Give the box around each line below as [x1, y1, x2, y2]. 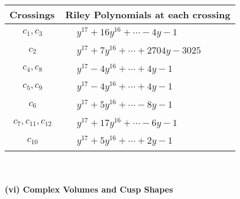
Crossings [9, 8, 55, 21]
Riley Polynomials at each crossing [65, 8, 231, 21]
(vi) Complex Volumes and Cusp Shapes [5, 183, 173, 195]
